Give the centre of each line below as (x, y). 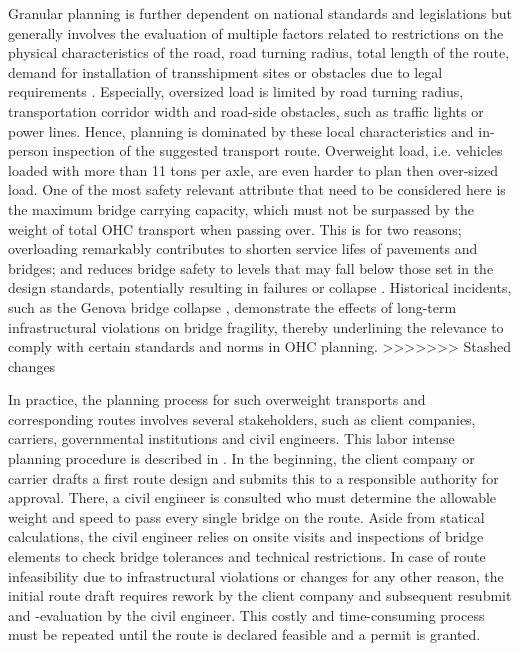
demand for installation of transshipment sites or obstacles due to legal (225, 71)
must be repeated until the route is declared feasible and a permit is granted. (244, 634)
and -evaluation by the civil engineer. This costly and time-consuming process (246, 614)
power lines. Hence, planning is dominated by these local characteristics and (241, 130)
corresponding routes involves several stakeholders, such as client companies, (242, 418)
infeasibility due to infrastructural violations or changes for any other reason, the (256, 575)
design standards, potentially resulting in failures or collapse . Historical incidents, (260, 287)
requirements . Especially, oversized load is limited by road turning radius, (236, 91)
